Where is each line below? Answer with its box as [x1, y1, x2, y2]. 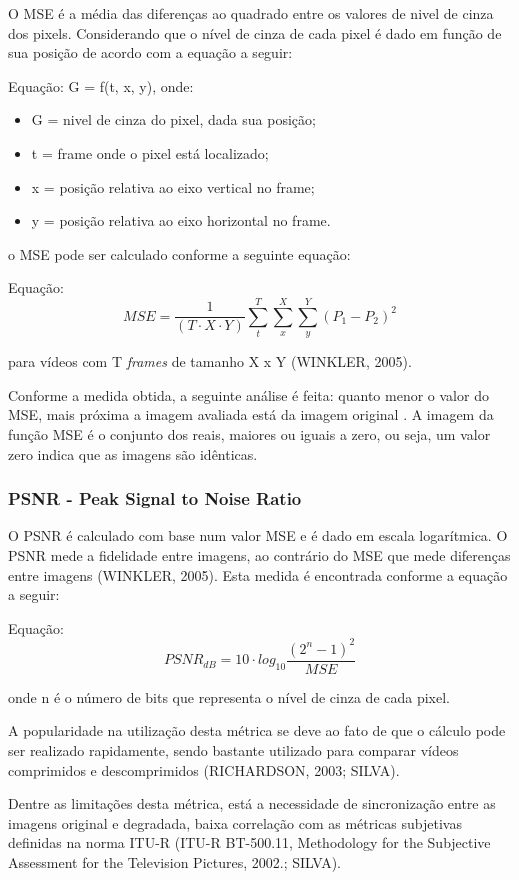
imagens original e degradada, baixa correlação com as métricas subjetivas [8, 812, 462, 833]
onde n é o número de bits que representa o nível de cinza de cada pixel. [8, 686, 451, 707]
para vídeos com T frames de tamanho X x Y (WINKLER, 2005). [8, 351, 412, 372]
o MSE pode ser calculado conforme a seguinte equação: [8, 243, 351, 264]
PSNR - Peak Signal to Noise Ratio [8, 486, 302, 511]
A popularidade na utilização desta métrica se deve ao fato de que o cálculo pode [8, 720, 506, 741]
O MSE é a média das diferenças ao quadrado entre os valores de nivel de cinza [8, 3, 494, 23]
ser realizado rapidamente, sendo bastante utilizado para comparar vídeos [8, 740, 459, 760]
